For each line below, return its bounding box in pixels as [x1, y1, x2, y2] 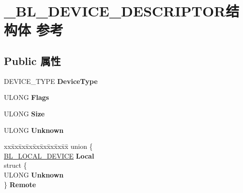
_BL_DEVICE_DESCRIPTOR [4, 1, 226, 21]
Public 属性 [4, 53, 61, 68]
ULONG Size [4, 108, 45, 118]
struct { [4, 160, 27, 170]
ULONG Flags [4, 92, 49, 102]
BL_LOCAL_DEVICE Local [4, 150, 94, 161]
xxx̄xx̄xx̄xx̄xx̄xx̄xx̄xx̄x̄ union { [4, 141, 93, 151]
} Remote [4, 179, 36, 189]
